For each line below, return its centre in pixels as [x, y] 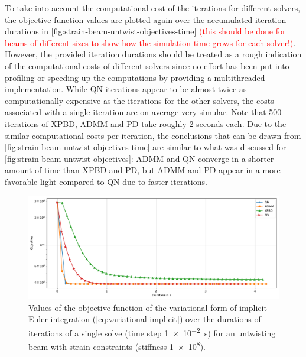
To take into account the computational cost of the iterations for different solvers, [153, 8]
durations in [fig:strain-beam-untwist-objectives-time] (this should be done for [145, 31]
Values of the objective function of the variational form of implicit [148, 307]
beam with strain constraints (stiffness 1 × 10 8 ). [117, 345]
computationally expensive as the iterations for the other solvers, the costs [139, 100]
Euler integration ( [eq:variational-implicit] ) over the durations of [145, 319]
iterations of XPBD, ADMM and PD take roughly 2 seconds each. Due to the [146, 123]
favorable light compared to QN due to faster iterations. [106, 181]
